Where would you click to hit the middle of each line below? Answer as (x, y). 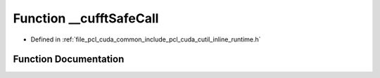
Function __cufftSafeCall (86, 18)
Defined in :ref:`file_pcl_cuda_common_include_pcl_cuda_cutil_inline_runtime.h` (146, 39)
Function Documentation (69, 59)
